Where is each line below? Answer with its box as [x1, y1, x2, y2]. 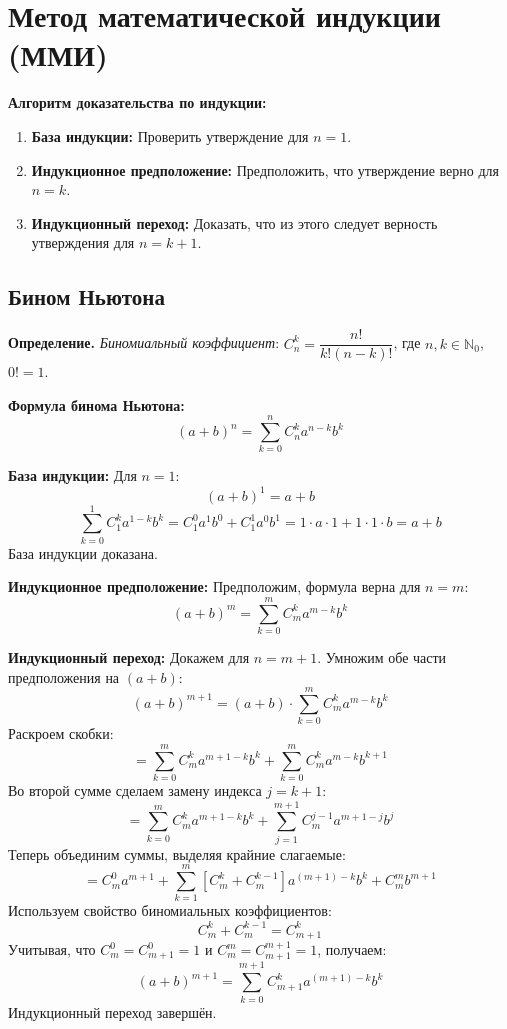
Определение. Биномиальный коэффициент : [8, 332, 280, 353]
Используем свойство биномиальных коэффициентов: [8, 900, 332, 921]
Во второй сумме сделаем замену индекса [8, 780, 262, 801]
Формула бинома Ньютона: [8, 394, 185, 415]
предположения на [8, 666, 120, 687]
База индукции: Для [8, 465, 137, 486]
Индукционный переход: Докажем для [8, 646, 250, 667]
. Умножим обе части [317, 646, 447, 667]
